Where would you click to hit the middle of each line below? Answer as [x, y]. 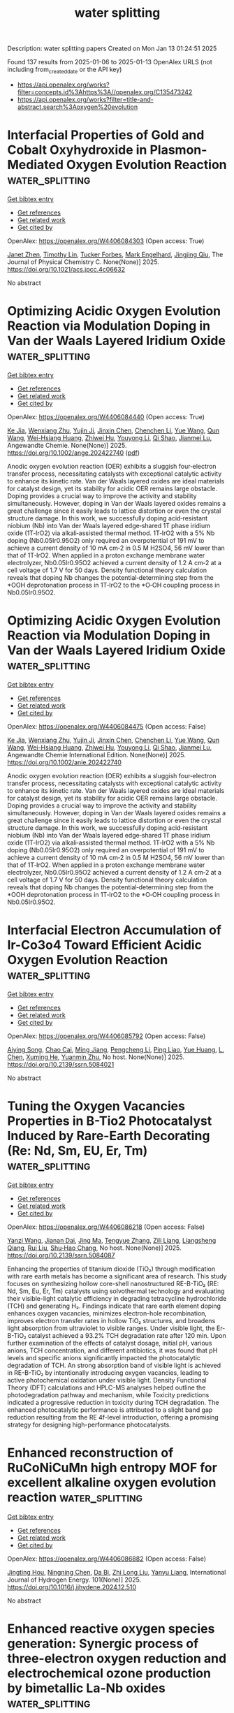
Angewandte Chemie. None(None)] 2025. [67, 445]
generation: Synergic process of [103, 1643]
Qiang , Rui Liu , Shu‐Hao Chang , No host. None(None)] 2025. [94, 1248]
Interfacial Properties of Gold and [106, 135]
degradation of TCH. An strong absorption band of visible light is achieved [114, 1365]
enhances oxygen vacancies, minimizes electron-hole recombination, [107, 1313]
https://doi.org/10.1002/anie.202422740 [65, 762]
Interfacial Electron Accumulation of [115, 930]
